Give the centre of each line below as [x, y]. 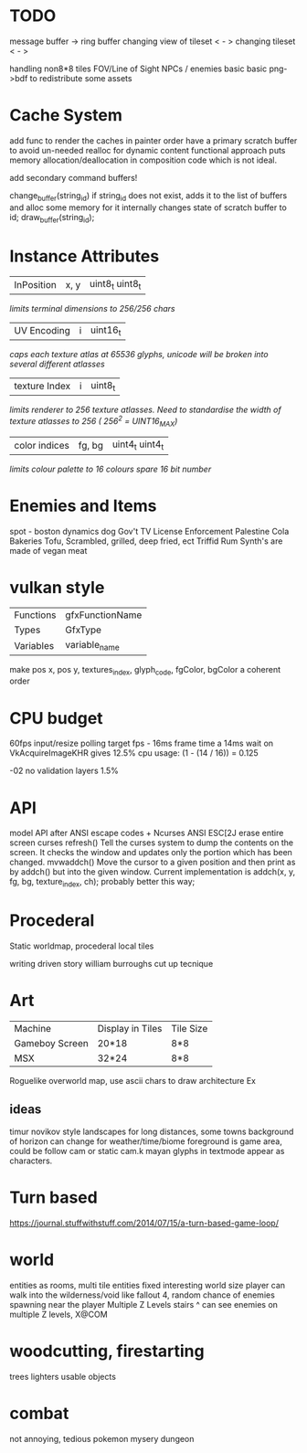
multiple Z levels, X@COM [58, 1314]
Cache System [66, 116]
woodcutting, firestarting [107, 1351]
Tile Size [189, 1029]
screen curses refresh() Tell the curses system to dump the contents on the [152, 843]
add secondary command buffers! [74, 177]
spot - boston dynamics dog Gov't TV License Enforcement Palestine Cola [149, 531]
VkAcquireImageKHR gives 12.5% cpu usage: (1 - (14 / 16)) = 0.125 [134, 753]
